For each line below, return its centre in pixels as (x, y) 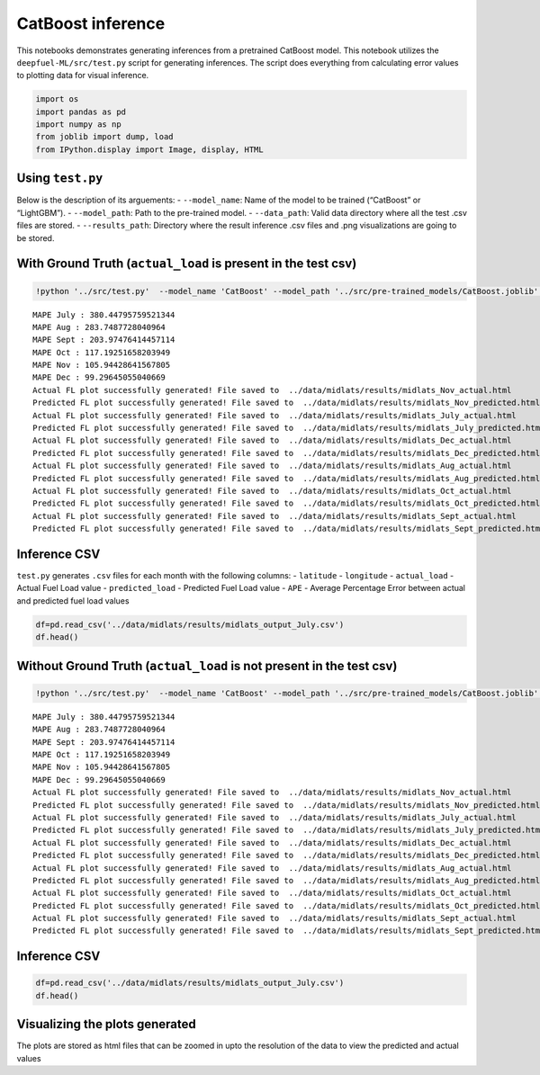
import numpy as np (78, 125)
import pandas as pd (81, 112)
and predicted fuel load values (73, 600)
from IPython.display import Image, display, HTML (150, 149)
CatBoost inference (91, 23)
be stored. (36, 237)
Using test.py (60, 179)
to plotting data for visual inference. (83, 76)
